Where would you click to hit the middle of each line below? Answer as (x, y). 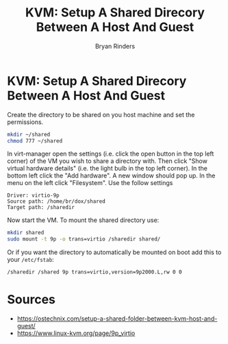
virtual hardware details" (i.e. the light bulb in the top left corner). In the (107, 169)
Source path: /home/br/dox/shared (56, 201)
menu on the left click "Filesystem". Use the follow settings (90, 183)
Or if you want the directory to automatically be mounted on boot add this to (114, 252)
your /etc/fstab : (31, 260)
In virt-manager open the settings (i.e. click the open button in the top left (111, 154)
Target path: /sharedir (41, 208)
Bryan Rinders (115, 46)
